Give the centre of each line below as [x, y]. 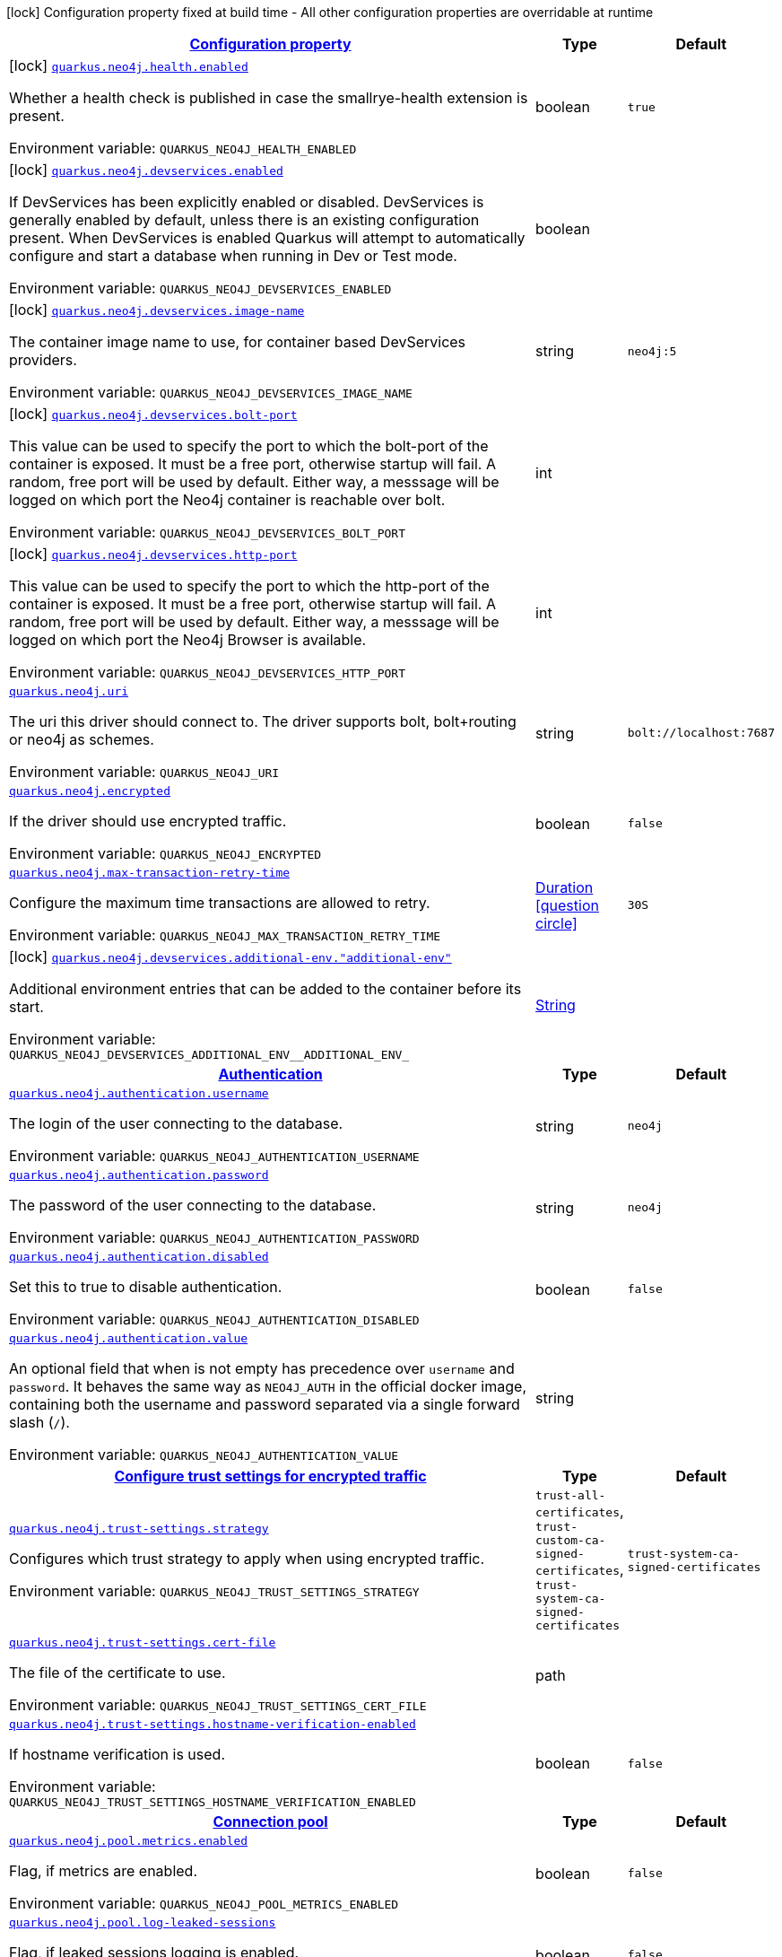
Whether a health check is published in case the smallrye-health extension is [269, 98]
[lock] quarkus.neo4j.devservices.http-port [153, 554]
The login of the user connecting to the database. [176, 1123]
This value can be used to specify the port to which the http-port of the [249, 586]
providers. [43, 360]
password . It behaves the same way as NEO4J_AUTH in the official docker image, [268, 1386]
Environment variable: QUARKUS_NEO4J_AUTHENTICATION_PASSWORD [214, 1237]
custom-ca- [571, 1540]
